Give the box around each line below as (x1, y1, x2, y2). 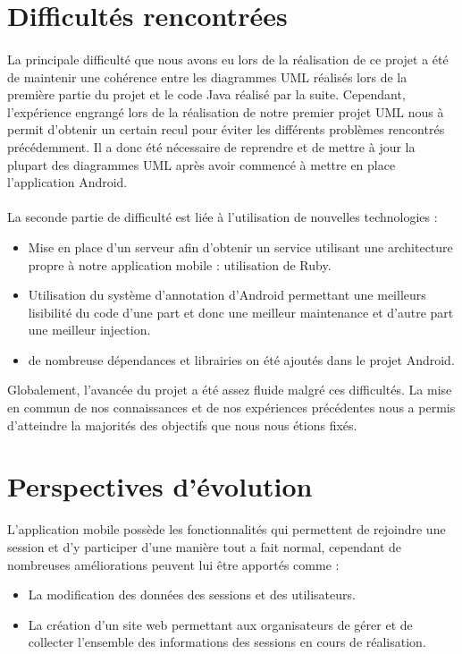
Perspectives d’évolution (7, 468, 313, 505)
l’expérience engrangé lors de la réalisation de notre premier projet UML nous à (7, 102, 444, 121)
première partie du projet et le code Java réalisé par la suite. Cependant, (7, 85, 406, 104)
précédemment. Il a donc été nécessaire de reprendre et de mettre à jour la (7, 137, 416, 156)
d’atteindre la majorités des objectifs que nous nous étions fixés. (7, 415, 357, 434)
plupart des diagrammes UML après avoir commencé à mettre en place (7, 155, 396, 174)
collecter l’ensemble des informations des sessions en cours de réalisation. (28, 633, 426, 651)
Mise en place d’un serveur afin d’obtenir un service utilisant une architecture (28, 237, 453, 256)
